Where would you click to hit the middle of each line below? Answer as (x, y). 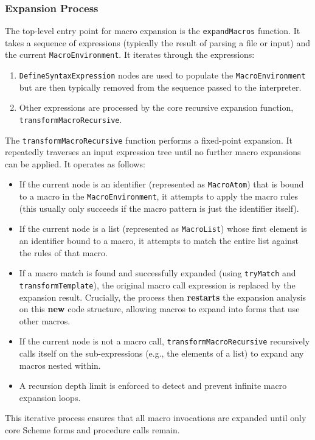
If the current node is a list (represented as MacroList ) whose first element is (163, 229)
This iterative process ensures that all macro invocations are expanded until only (156, 418)
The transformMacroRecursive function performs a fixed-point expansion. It (149, 140)
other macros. (45, 320)
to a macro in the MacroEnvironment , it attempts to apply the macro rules (158, 196)
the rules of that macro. (64, 252)
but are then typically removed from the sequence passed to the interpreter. (160, 87)
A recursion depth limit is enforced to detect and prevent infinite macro (153, 386)
